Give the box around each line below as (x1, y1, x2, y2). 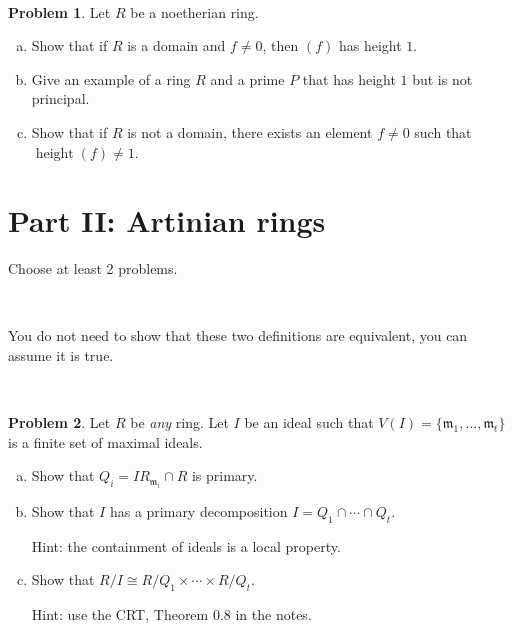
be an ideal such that (244, 412, 374, 433)
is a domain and (127, 35, 226, 56)
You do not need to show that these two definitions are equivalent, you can (8, 325, 468, 346)
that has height (302, 68, 396, 89)
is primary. (191, 465, 258, 486)
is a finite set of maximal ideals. (8, 431, 203, 452)
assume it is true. (8, 345, 114, 366)
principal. (31, 88, 90, 109)
